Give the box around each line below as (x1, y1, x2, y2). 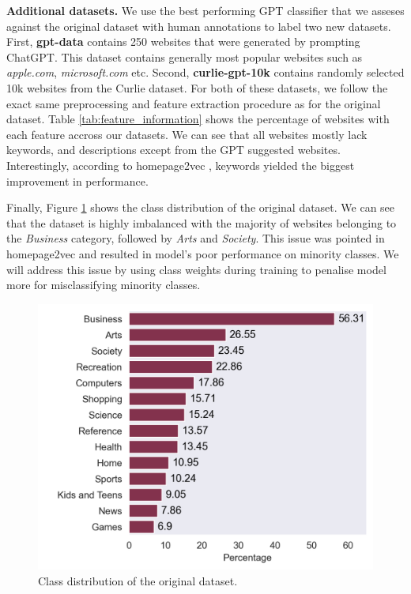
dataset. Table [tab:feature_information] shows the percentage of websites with (6, 111, 390, 127)
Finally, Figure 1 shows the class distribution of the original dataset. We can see (6, 199, 395, 216)
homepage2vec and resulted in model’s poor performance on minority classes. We (6, 245, 399, 261)
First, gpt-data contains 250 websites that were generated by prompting (6, 33, 360, 50)
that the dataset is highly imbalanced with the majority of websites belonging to (6, 214, 397, 231)
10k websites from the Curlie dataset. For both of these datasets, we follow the (6, 79, 388, 96)
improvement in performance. (6, 172, 149, 189)
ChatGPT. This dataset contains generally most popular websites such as (6, 48, 363, 65)
